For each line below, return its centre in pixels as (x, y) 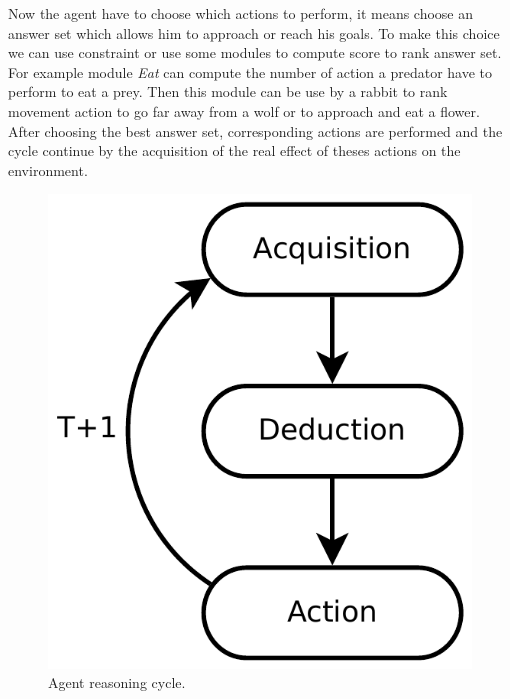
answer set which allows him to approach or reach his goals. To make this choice (254, 32)
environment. (48, 169)
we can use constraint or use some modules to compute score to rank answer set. (255, 52)
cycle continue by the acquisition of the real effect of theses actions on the (234, 150)
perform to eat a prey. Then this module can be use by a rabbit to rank (228, 91)
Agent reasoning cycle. (117, 682)
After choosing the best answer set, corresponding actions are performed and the (255, 130)
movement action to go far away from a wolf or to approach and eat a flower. (244, 110)
